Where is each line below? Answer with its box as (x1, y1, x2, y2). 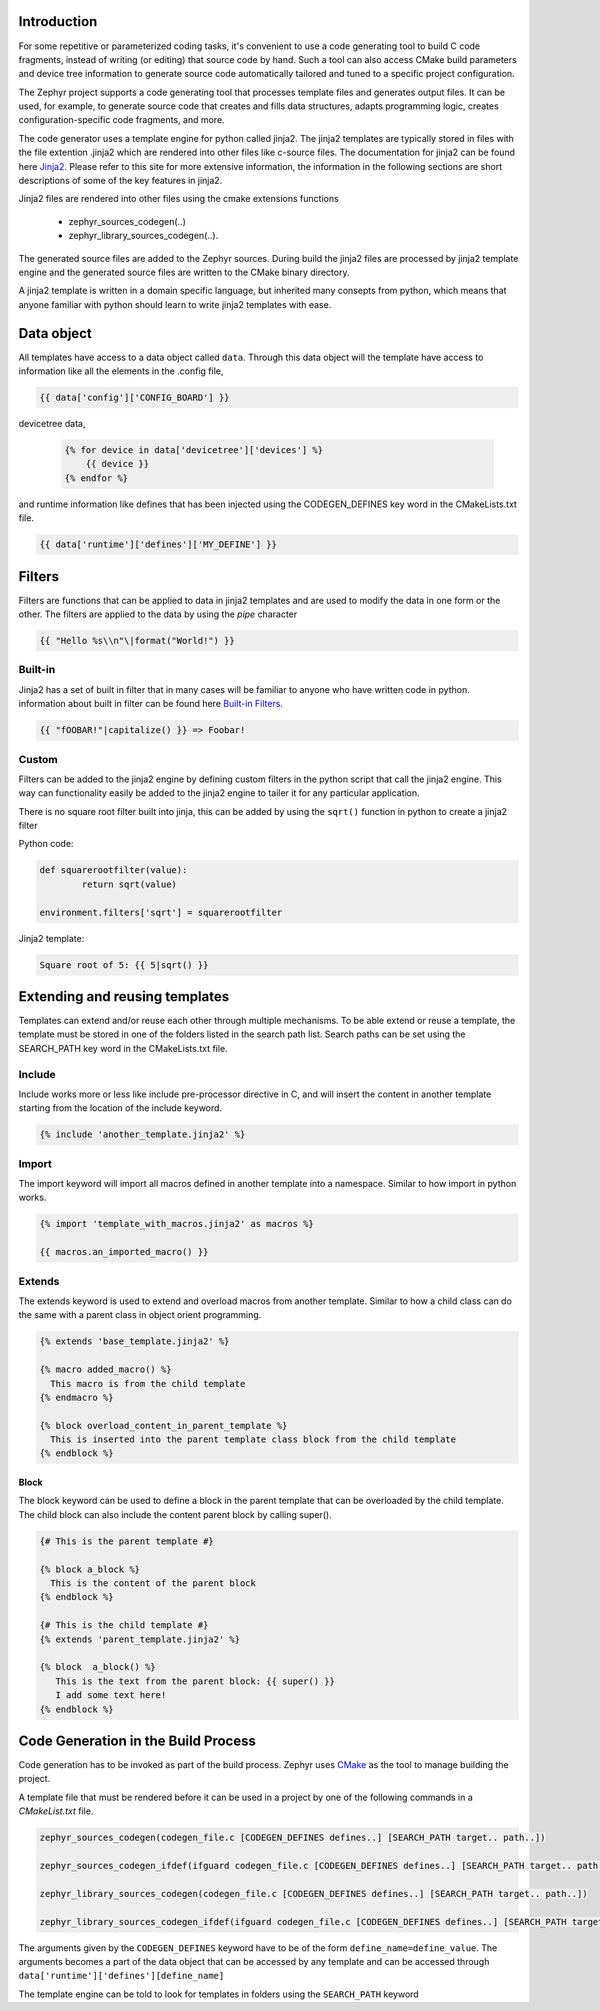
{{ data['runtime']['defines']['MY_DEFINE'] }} (39, 539, 277, 550)
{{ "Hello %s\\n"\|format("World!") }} (39, 635, 235, 647)
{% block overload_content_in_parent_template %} (39, 1420, 288, 1431)
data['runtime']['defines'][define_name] (18, 1970, 225, 1982)
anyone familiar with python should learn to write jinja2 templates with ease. (18, 298, 332, 310)
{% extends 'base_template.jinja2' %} (39, 1336, 230, 1347)
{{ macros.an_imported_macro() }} (39, 1246, 209, 1258)
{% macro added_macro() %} (39, 1364, 172, 1375)
